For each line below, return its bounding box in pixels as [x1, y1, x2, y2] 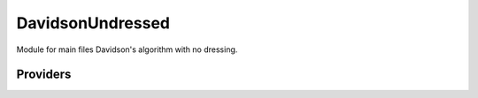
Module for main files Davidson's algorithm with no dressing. [16, 44, 238, 55]
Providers [16, 67, 72, 82]
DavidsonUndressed [16, 13, 170, 33]
